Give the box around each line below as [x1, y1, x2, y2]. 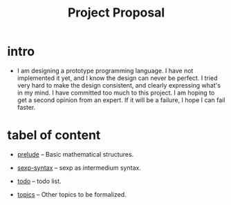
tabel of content [7, 128, 101, 143]
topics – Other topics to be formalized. [17, 190, 127, 198]
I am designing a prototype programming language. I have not [17, 66, 194, 75]
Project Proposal [67, 5, 165, 21]
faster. [17, 103, 36, 111]
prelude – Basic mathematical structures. [17, 150, 134, 158]
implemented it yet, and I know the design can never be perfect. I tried [17, 74, 218, 82]
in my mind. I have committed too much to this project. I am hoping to [17, 88, 215, 97]
